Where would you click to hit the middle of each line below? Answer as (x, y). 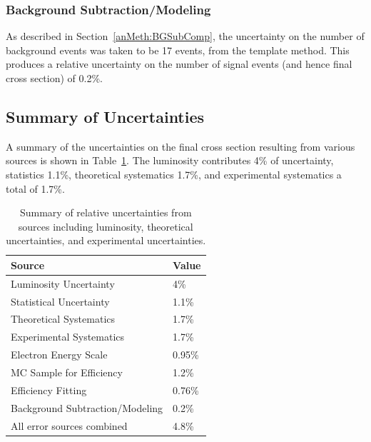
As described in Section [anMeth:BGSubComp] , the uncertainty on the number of (185, 36)
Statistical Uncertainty (60, 301)
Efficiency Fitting (49, 390)
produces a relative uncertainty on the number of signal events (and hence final (179, 64)
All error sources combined (69, 425)
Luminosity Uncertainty (63, 283)
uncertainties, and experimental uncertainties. (106, 240)
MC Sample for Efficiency (67, 372)
